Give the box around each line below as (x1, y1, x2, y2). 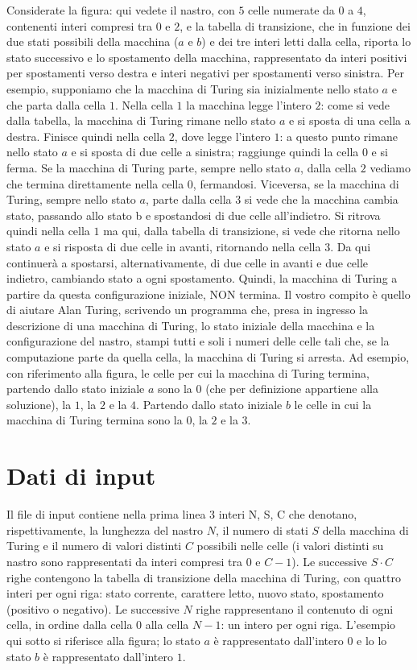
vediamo (370, 159, 411, 176)
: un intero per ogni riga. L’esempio (221, 616, 396, 633)
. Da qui (330, 238, 371, 254)
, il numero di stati (215, 521, 308, 538)
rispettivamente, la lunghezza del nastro (6, 521, 204, 538)
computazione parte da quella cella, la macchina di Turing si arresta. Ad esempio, (6, 349, 410, 366)
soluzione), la (6, 395, 72, 412)
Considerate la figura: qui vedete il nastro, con (6, 2, 235, 18)
